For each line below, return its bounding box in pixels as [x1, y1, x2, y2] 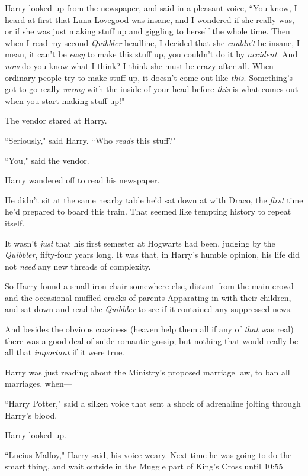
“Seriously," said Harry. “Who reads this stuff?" [5, 134, 176, 146]
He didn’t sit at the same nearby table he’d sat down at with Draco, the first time [5, 193, 303, 206]
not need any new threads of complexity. [5, 260, 151, 272]
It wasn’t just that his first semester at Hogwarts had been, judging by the [5, 237, 275, 249]
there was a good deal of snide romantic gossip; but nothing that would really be [5, 334, 299, 347]
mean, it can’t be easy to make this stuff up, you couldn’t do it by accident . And [5, 48, 298, 60]
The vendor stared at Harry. [5, 114, 107, 127]
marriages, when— [5, 377, 72, 390]
